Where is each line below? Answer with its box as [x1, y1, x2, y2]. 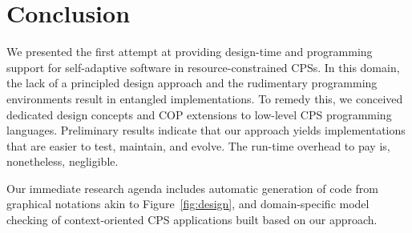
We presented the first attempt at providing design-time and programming [6, 43, 373, 60]
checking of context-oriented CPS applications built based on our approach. [6, 211, 378, 228]
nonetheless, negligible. [6, 153, 119, 170]
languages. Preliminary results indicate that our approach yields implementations [6, 122, 406, 139]
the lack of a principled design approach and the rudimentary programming [6, 74, 378, 91]
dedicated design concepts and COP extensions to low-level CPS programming [6, 106, 392, 123]
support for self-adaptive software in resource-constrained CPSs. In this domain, [6, 58, 400, 75]
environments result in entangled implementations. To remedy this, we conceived [6, 90, 403, 106]
